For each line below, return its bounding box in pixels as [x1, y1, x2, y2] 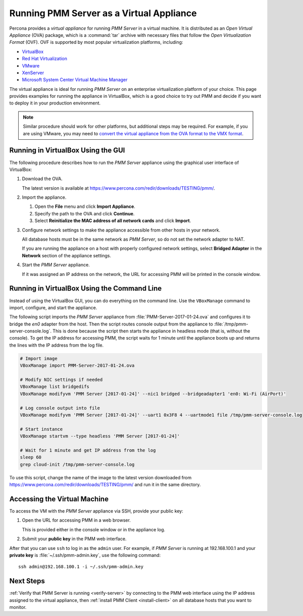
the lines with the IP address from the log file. [9, 342, 104, 348]
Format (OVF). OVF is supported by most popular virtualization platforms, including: [9, 39, 183, 45]
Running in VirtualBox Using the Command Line [9, 284, 162, 293]
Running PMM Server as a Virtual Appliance [9, 8, 197, 19]
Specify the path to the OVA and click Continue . [34, 210, 135, 216]
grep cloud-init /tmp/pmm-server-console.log [20, 462, 135, 467]
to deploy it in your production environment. [9, 100, 101, 106]
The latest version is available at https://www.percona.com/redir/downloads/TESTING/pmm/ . [22, 185, 215, 191]
